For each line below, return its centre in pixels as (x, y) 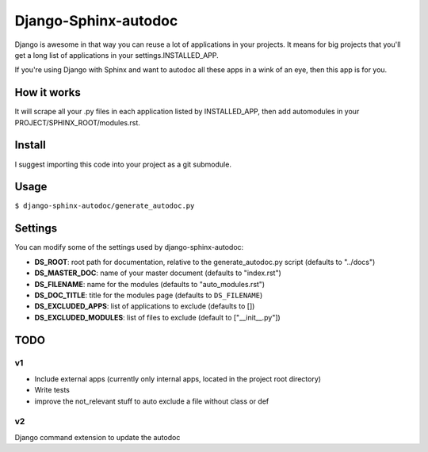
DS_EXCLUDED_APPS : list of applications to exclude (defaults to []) (145, 306)
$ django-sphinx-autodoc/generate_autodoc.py (105, 206)
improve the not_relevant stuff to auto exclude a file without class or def (152, 401)
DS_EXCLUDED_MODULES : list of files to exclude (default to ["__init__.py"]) (157, 317)
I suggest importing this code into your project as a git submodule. (123, 164)
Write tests (52, 390)
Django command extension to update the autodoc (97, 437)
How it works (48, 92)
